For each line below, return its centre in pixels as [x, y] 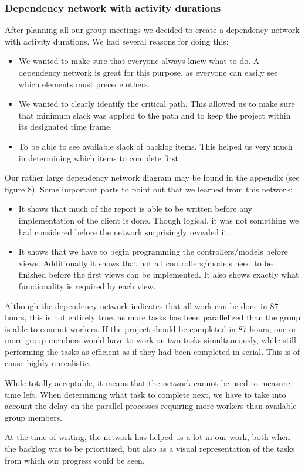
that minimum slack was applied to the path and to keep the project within [155, 115]
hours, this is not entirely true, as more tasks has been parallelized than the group [152, 317]
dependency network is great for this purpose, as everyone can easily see [148, 72]
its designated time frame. [65, 126]
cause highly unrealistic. [48, 363]
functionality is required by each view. [87, 285]
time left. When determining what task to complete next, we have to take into [145, 394]
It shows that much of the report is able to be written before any [135, 209]
